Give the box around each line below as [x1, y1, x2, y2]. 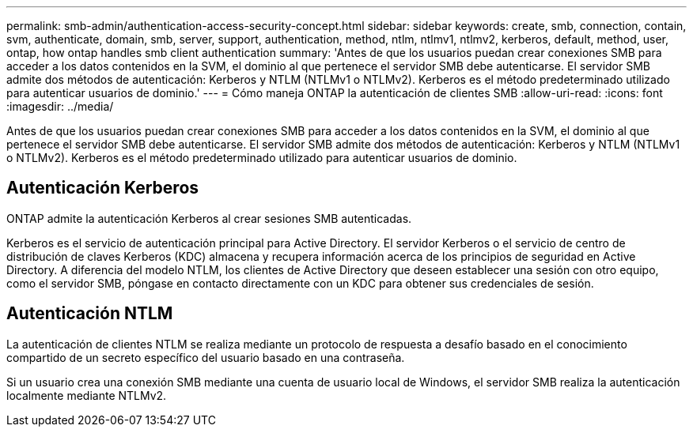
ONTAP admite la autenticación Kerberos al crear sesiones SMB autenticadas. [6, 211, 412, 225]
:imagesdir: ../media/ [6, 100, 114, 113]
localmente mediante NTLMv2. [6, 388, 167, 402]
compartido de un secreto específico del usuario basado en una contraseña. [6, 350, 405, 364]
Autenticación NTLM [6, 303, 173, 324]
